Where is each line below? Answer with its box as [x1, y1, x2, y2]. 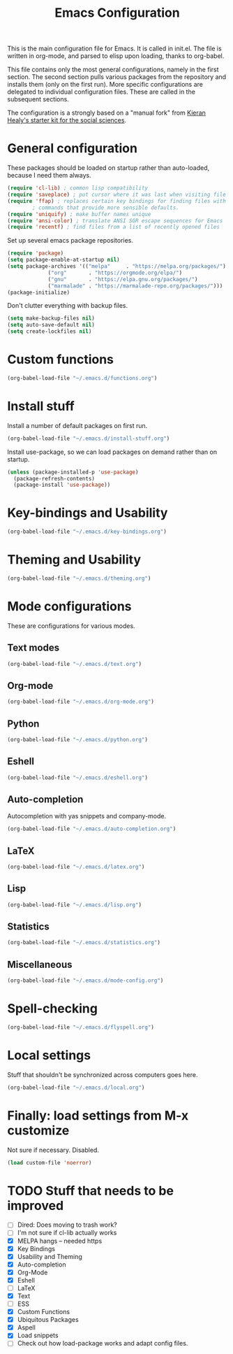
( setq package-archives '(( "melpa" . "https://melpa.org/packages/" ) [7, 263, 227, 270]
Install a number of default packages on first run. [7, 421, 148, 429]
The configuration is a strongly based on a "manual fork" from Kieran [7, 108, 206, 117]
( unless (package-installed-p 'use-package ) [7, 469, 139, 476]
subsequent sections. [7, 95, 70, 104]
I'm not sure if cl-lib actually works [17, 1229, 117, 1237]
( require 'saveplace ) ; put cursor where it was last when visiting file [7, 191, 227, 198]
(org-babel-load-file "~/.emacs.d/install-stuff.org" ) [7, 435, 170, 442]
